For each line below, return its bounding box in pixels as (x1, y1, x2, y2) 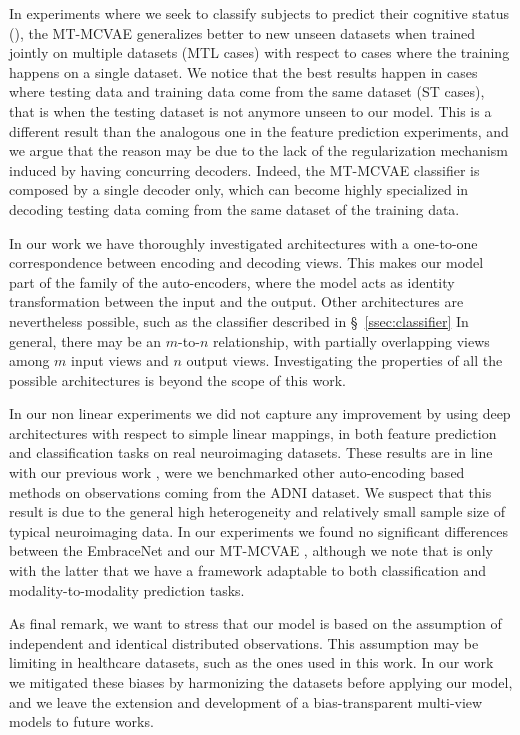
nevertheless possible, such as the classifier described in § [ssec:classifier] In (9, 310, 469, 331)
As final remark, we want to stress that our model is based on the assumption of (9, 613, 502, 634)
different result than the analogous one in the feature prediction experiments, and (9, 120, 509, 141)
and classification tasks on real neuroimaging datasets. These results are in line (9, 442, 493, 463)
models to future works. (9, 711, 154, 732)
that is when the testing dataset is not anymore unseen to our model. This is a (9, 100, 492, 121)
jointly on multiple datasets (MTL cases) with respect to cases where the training (9, 42, 510, 63)
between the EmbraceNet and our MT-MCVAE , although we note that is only (9, 540, 493, 561)
